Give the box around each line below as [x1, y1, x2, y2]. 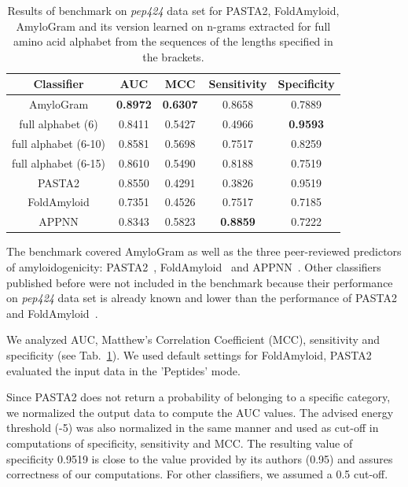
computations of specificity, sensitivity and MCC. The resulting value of [6, 434, 353, 451]
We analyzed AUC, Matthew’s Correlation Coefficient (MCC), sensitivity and [6, 331, 380, 348]
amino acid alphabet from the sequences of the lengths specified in [13, 33, 333, 50]
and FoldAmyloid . [6, 304, 98, 321]
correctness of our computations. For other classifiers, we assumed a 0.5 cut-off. [6, 466, 388, 482]
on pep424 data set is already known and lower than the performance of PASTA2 [6, 290, 398, 306]
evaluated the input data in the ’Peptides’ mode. [6, 362, 241, 378]
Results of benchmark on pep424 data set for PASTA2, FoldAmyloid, [7, 2, 340, 18]
